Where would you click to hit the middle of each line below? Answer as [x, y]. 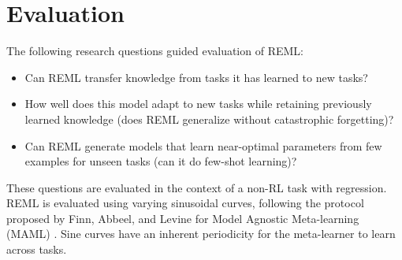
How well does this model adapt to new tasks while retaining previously [198, 104]
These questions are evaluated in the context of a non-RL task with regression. [197, 187]
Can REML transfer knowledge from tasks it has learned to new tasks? [196, 77]
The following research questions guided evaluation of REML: [155, 51]
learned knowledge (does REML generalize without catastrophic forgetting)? [209, 119]
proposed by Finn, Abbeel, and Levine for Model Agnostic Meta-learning [183, 218]
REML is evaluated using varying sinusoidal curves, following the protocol [185, 203]
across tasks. [37, 249]
